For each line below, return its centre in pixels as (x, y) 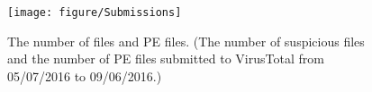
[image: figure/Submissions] (95, 13)
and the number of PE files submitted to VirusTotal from (166, 59)
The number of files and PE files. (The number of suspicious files (186, 41)
